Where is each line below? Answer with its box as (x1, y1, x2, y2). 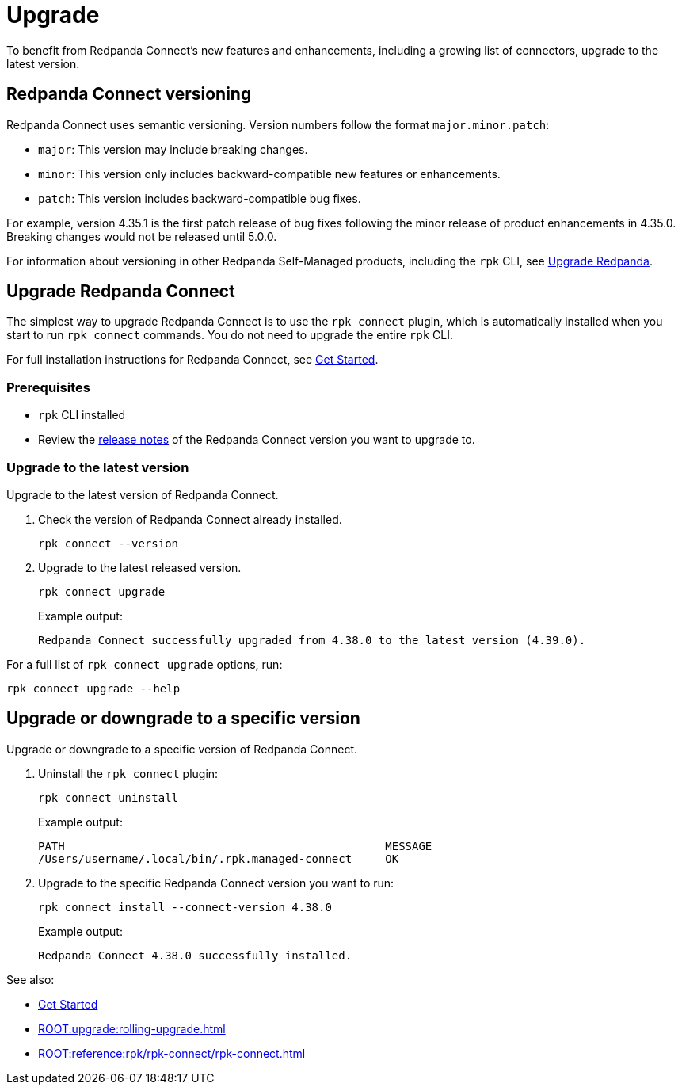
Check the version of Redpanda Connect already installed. (38, 512, 342, 526)
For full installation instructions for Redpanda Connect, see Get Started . (6, 353, 379, 367)
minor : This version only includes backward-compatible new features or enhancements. (38, 166, 501, 181)
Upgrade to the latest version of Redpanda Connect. (6, 487, 279, 502)
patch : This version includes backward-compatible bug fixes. (38, 191, 361, 205)
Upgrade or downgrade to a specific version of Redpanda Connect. (6, 742, 358, 756)
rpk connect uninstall (38, 791, 179, 804)
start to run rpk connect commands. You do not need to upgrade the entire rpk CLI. (6, 328, 454, 342)
